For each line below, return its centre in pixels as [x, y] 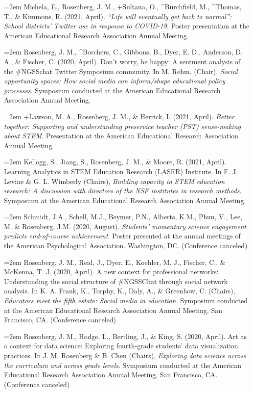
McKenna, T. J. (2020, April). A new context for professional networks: [111, 272]
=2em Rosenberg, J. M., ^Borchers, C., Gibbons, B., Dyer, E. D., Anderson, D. [123, 52]
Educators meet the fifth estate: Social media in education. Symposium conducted [126, 301]
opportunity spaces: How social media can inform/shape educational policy [115, 81]
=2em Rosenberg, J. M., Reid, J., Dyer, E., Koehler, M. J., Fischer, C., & [115, 262]
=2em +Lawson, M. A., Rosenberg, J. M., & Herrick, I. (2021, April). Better [119, 116]
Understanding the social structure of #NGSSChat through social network [116, 281]
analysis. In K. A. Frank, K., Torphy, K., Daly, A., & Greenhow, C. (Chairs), [120, 291]
